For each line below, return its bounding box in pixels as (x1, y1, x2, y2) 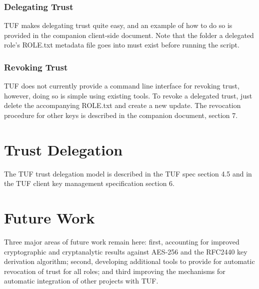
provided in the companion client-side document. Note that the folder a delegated (4, 29, 254, 40)
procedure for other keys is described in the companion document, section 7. (4, 110, 238, 120)
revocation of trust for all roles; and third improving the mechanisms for (4, 265, 225, 276)
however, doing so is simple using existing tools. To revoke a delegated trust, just (4, 90, 252, 100)
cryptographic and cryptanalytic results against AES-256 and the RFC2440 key (4, 246, 247, 256)
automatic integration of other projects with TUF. (4, 275, 158, 286)
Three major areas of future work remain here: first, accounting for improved (4, 236, 239, 247)
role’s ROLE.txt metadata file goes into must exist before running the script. (4, 39, 239, 50)
